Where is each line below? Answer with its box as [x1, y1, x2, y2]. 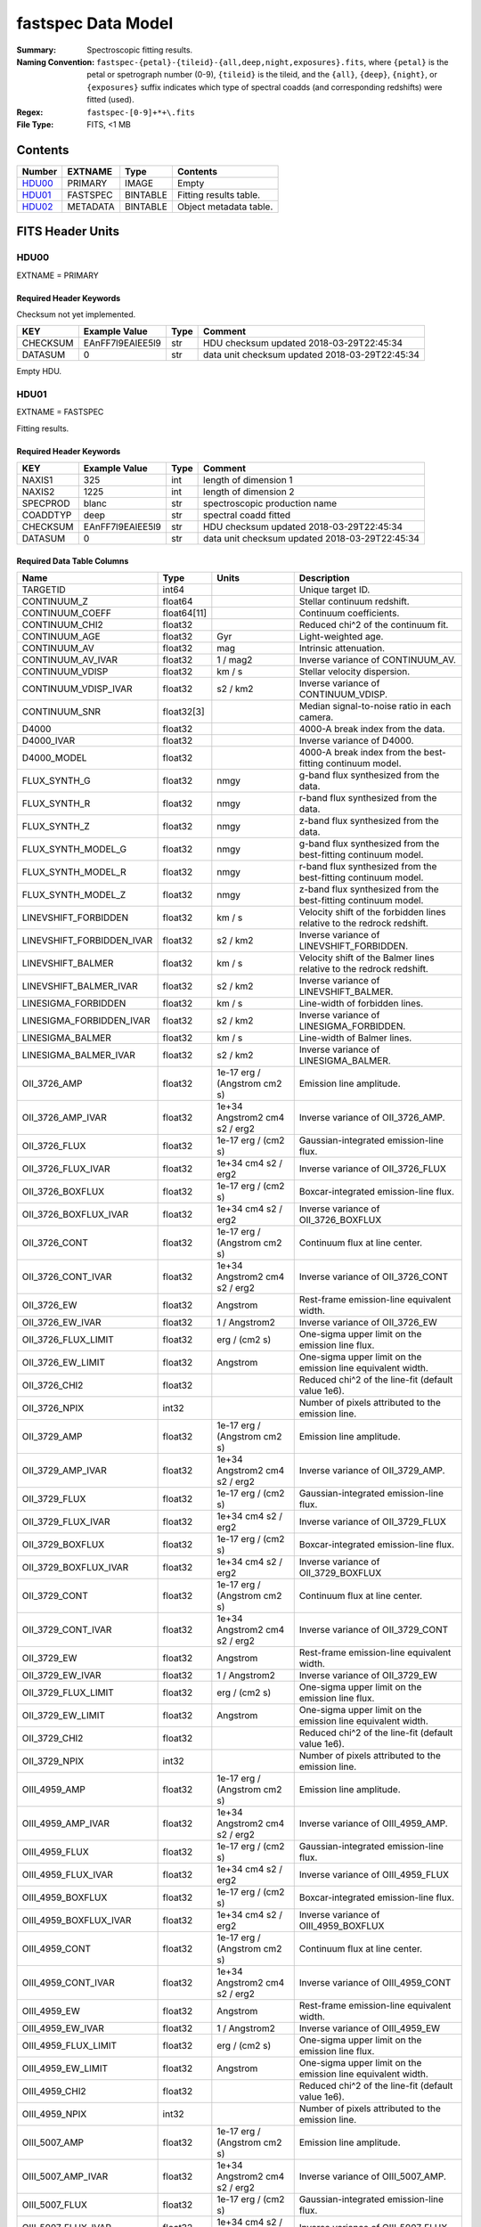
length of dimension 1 [203, 474, 293, 486]
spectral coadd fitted [203, 509, 291, 521]
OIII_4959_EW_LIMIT [21, 2062, 109, 2075]
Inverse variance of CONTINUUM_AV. [298, 654, 456, 666]
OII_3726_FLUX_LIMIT [21, 1334, 115, 1346]
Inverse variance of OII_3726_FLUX [298, 1162, 447, 1175]
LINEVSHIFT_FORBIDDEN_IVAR [21, 934, 153, 947]
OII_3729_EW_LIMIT [21, 1709, 106, 1722]
